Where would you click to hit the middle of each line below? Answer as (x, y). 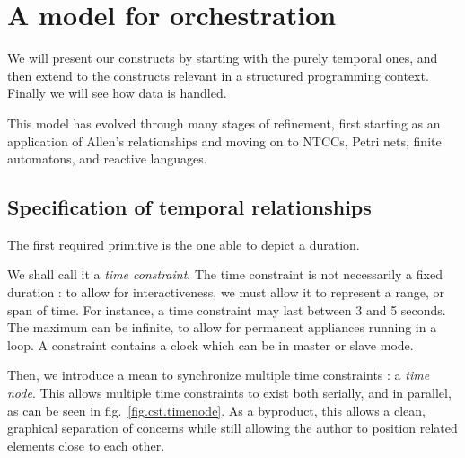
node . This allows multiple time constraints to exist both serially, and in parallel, (229, 393)
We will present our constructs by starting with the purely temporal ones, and (223, 58)
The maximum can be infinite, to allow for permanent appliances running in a (222, 327)
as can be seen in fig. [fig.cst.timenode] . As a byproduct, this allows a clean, (216, 410)
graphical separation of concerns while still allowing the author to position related (232, 428)
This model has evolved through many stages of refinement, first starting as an (224, 123)
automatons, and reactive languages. (107, 159)
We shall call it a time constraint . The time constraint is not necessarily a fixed (225, 274)
